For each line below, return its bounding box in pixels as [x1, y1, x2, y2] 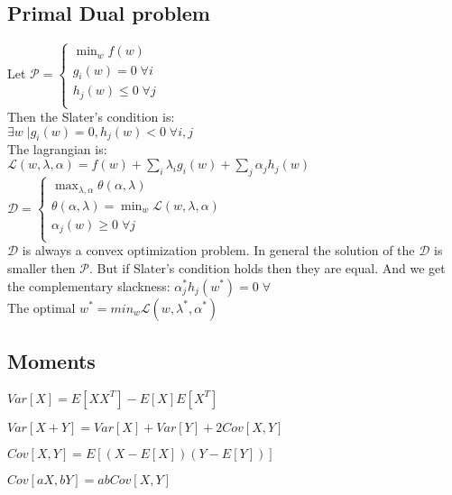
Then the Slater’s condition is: [7, 107, 175, 126]
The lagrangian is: [7, 140, 107, 159]
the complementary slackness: [7, 276, 171, 295]
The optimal [7, 298, 76, 316]
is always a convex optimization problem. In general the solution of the [22, 241, 415, 260]
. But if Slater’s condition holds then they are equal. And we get [88, 258, 446, 277]
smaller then [7, 258, 76, 277]
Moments [7, 346, 96, 374]
